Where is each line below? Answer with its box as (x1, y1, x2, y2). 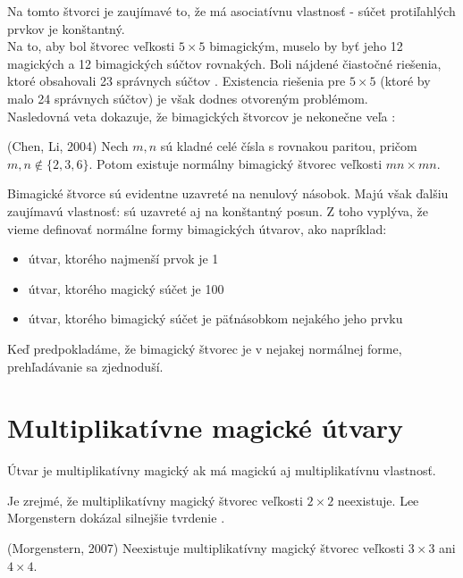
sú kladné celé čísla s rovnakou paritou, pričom (160, 137, 417, 155)
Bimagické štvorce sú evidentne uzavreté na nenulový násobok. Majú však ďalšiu (7, 184, 449, 203)
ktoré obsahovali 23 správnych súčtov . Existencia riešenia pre (7, 71, 346, 90)
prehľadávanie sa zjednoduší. (7, 356, 164, 375)
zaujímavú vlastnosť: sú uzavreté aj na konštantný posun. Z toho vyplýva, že (7, 201, 429, 220)
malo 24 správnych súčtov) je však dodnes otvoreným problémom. (7, 88, 368, 107)
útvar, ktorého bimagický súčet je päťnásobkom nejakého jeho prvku (28, 309, 403, 328)
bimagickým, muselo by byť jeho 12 (209, 37, 403, 55)
